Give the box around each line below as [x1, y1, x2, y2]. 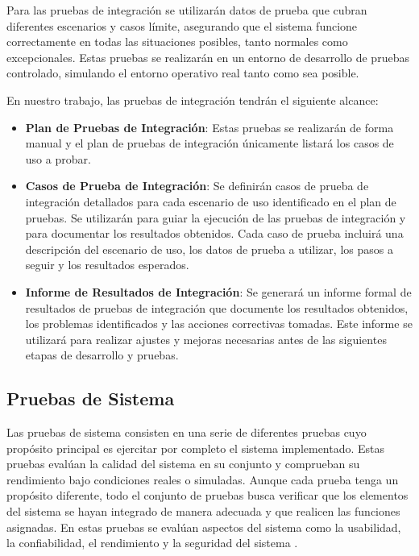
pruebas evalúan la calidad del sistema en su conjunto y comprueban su [6, 455, 360, 472]
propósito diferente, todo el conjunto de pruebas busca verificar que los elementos [6, 487, 409, 504]
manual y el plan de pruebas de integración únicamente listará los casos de [25, 135, 394, 151]
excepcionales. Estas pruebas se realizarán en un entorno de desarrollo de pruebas [6, 48, 409, 65]
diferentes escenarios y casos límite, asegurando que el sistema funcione [6, 17, 358, 34]
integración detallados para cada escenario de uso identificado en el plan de [25, 193, 396, 210]
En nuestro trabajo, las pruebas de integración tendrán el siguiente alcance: [6, 91, 379, 108]
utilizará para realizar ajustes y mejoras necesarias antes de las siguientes [25, 330, 387, 347]
